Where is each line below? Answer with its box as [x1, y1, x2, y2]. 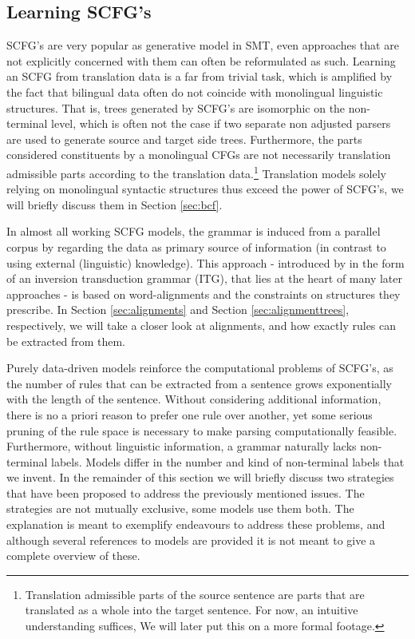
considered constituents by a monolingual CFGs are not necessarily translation [6, 146, 391, 163]
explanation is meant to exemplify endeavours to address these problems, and [6, 516, 385, 533]
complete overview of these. [6, 547, 140, 564]
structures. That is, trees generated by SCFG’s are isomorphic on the [6, 99, 346, 116]
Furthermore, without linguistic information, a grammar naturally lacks [6, 438, 357, 454]
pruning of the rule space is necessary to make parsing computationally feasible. [6, 422, 397, 439]
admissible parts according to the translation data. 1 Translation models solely [6, 162, 386, 181]
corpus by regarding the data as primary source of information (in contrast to [6, 238, 386, 255]
